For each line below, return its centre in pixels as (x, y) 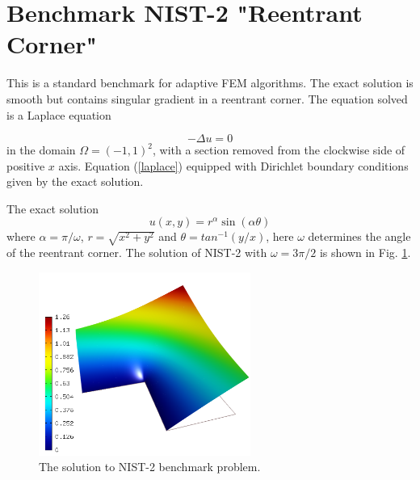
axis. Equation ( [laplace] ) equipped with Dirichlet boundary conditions (233, 165)
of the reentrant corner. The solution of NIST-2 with (137, 253)
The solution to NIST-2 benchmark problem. (150, 467)
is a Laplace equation (59, 114)
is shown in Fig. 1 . (365, 253)
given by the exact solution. (75, 181)
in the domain (41, 150)
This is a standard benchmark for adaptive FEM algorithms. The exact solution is (210, 83)
